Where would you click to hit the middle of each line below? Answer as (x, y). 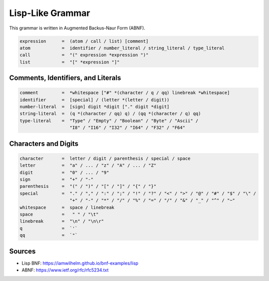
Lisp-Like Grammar (50, 13)
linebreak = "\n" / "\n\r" (62, 221)
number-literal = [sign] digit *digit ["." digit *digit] (95, 107)
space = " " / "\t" (59, 214)
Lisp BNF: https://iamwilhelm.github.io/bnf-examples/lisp (80, 263)
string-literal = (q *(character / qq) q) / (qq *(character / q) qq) (110, 114)
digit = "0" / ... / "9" (65, 172)
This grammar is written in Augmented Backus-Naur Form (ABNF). (77, 28)
